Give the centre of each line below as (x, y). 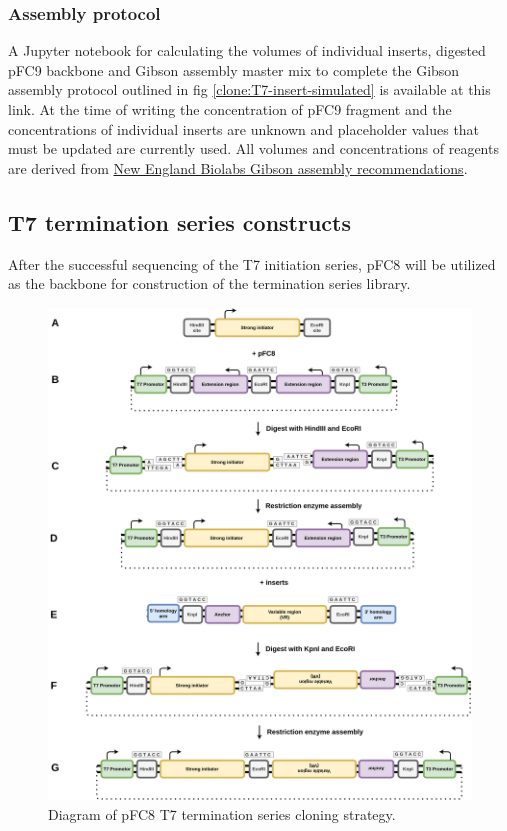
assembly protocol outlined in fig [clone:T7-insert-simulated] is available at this (249, 89)
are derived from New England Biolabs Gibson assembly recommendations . (238, 167)
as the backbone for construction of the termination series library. (209, 283)
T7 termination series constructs (179, 221)
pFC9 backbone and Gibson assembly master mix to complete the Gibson (234, 69)
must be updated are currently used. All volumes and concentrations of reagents (253, 148)
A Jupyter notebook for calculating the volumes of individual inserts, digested (247, 50)
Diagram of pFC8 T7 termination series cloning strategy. (222, 813)
